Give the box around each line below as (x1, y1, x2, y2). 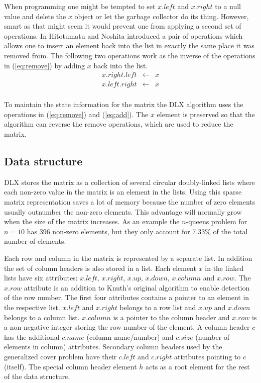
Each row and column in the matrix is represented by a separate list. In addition (4, 252, 252, 263)
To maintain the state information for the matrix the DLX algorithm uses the (4, 99, 243, 110)
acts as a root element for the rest (146, 361, 250, 371)
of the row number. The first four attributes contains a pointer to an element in (4, 292, 249, 303)
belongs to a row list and (119, 302, 196, 312)
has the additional (4, 331, 60, 342)
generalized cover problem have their (4, 351, 117, 361)
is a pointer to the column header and (113, 312, 230, 322)
